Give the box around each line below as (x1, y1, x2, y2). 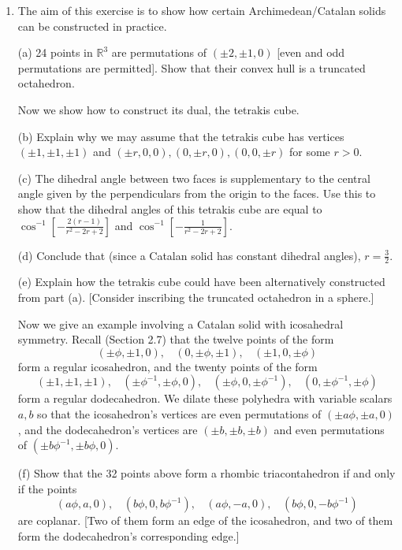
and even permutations (274, 421, 385, 437)
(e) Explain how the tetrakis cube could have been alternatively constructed (17, 273, 385, 290)
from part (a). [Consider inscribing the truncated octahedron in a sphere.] (17, 288, 374, 305)
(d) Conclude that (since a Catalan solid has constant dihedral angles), (17, 247, 361, 263)
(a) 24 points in (17, 44, 93, 61)
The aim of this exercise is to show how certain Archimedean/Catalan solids (17, 2, 386, 18)
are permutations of (111, 44, 207, 61)
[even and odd (277, 44, 345, 61)
